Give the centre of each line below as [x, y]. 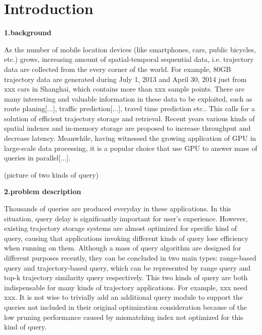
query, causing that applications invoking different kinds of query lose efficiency [126, 238]
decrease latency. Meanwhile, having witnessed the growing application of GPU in [130, 138]
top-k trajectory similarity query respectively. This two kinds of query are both [126, 277]
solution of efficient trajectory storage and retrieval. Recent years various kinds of [129, 118]
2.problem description [43, 191]
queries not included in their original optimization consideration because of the [126, 307]
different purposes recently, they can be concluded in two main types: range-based [130, 258]
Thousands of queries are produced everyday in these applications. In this [118, 208]
